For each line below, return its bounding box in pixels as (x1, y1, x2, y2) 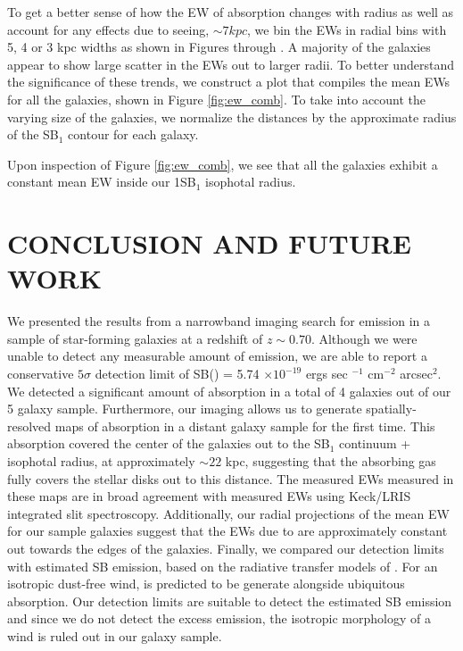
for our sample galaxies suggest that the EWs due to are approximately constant (7, 522, 448, 540)
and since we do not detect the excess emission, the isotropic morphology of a (7, 609, 431, 628)
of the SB (7, 125, 59, 144)
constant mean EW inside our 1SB (7, 172, 196, 191)
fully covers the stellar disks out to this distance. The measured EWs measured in (7, 469, 454, 488)
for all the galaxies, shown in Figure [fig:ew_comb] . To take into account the (7, 89, 426, 108)
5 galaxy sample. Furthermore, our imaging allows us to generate (7, 399, 362, 418)
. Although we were (310, 329, 418, 347)
